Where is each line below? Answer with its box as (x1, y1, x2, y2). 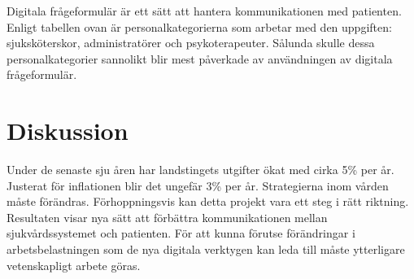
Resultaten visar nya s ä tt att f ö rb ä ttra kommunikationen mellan (7, 208, 328, 225)
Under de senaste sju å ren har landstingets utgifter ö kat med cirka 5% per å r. (7, 161, 394, 178)
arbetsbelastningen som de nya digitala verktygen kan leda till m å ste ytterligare (7, 241, 405, 258)
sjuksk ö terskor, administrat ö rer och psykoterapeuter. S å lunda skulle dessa (7, 34, 375, 51)
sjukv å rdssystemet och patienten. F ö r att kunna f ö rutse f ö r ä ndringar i (7, 225, 355, 242)
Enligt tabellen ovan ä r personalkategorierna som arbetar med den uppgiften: (7, 18, 392, 35)
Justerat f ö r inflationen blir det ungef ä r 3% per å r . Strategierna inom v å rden (7, 177, 389, 194)
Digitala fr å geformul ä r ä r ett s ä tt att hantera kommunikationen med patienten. (7, 2, 402, 19)
